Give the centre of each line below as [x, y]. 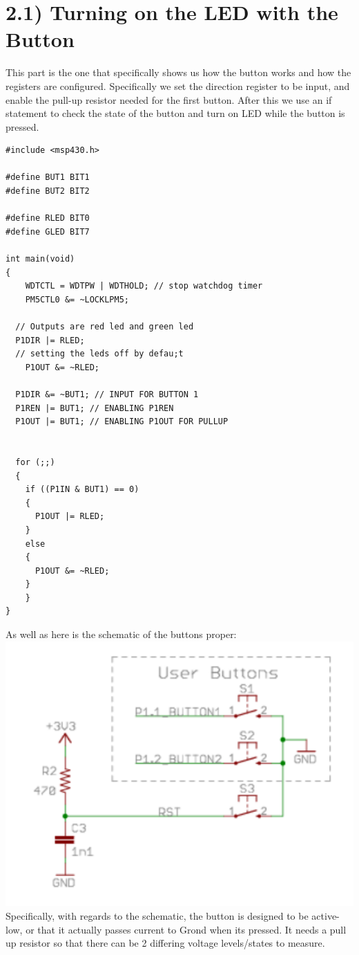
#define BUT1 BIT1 [48, 178]
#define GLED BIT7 [48, 231]
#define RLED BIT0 [48, 218]
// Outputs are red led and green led [105, 327]
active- [326, 915]
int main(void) [40, 259]
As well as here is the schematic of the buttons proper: [121, 634]
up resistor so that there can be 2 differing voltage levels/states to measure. [165, 943]
